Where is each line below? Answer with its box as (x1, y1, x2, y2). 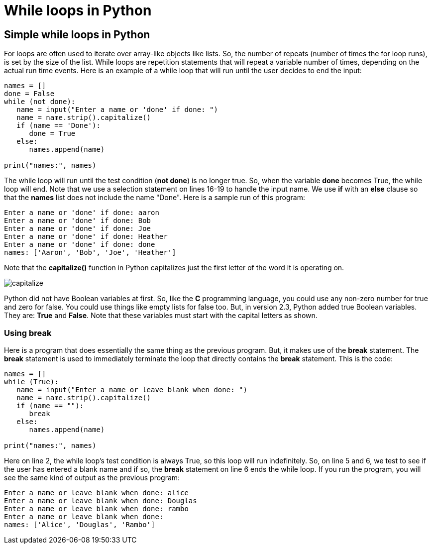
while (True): (4, 377, 59, 386)
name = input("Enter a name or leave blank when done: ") (16, 385, 247, 394)
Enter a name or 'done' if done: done (4, 240, 155, 249)
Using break (4, 328, 52, 338)
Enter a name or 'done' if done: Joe (4, 224, 151, 233)
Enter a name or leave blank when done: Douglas (4, 496, 197, 505)
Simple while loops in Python (4, 28, 150, 41)
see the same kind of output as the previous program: (4, 473, 180, 482)
